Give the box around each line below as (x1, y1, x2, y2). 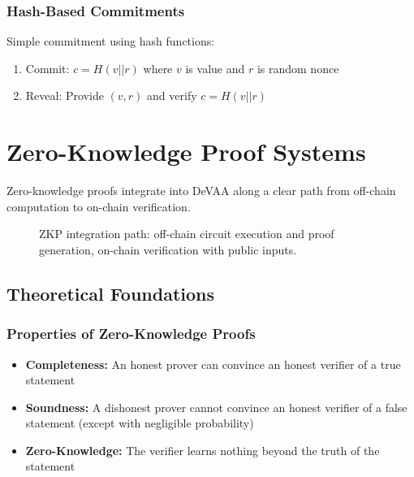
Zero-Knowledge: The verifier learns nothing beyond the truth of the (25, 441, 380, 458)
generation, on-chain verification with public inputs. (39, 241, 297, 258)
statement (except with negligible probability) (25, 414, 254, 431)
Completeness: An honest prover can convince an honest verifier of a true (25, 355, 401, 372)
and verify (147, 87, 197, 104)
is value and (185, 59, 245, 76)
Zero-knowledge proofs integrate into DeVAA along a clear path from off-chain (6, 182, 396, 199)
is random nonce (257, 59, 339, 76)
